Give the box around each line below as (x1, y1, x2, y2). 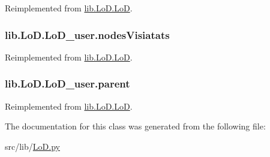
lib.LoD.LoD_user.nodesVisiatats (5, 27, 170, 42)
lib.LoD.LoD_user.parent (5, 76, 130, 91)
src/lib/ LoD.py (5, 140, 60, 152)
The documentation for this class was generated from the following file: (5, 120, 266, 132)
